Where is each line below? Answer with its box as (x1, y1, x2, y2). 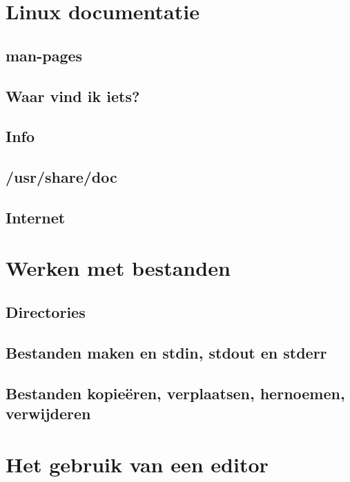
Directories (6, 301, 86, 323)
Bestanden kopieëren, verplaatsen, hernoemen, (6, 382, 345, 403)
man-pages (6, 44, 83, 66)
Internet (6, 206, 66, 228)
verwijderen (6, 403, 91, 423)
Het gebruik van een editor (6, 450, 269, 478)
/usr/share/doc (6, 166, 117, 188)
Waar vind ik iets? (6, 85, 140, 106)
